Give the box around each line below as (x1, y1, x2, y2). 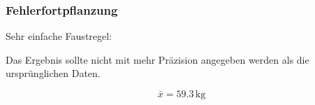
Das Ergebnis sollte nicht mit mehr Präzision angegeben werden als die (6, 52, 309, 66)
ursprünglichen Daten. (6, 66, 101, 80)
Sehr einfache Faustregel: (6, 29, 112, 43)
